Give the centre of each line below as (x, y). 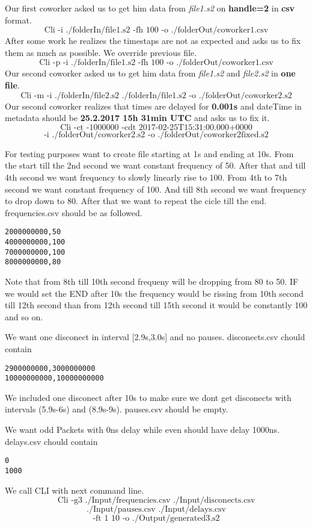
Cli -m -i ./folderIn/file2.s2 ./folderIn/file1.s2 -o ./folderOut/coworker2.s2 (156, 95)
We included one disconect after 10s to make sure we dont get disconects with (148, 397)
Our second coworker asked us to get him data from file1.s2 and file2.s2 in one (150, 73)
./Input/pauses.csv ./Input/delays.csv (156, 510)
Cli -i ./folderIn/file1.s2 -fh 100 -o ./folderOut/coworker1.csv (156, 30)
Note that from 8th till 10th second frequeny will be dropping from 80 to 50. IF (152, 281)
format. (18, 20)
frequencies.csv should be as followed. (74, 212)
